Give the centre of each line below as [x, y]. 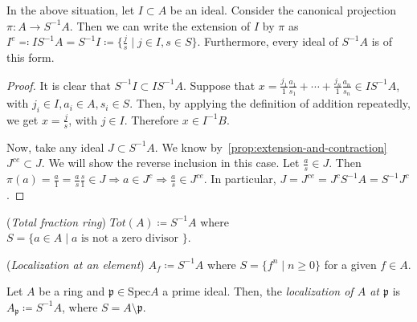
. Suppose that [219, 85]
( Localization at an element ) [76, 264]
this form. [31, 57]
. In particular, [240, 179]
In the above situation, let [71, 10]
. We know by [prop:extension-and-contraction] [271, 147]
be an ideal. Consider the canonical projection [283, 10]
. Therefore [151, 119]
